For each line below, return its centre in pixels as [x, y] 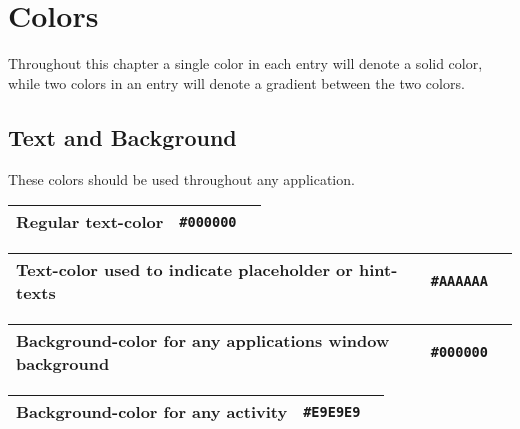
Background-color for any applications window [203, 341]
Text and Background [122, 136]
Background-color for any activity [152, 412]
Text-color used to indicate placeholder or [184, 270]
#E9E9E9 [332, 411]
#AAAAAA [459, 281]
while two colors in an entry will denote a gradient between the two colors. [236, 82]
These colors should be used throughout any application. [181, 178]
